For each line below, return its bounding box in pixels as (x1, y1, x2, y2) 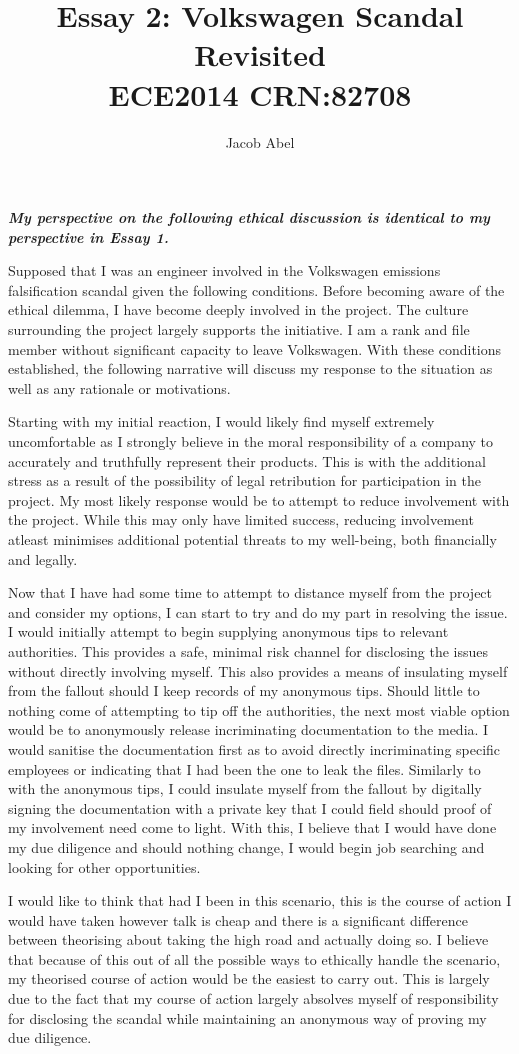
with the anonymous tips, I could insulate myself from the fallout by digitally (8, 778, 482, 799)
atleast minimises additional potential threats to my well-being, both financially (8, 529, 497, 549)
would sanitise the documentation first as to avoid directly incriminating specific (8, 738, 501, 759)
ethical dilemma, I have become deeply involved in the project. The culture (8, 299, 469, 320)
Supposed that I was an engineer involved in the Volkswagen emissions (8, 260, 441, 281)
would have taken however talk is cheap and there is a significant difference (8, 909, 468, 930)
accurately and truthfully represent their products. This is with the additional (8, 450, 486, 471)
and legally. (8, 548, 78, 569)
